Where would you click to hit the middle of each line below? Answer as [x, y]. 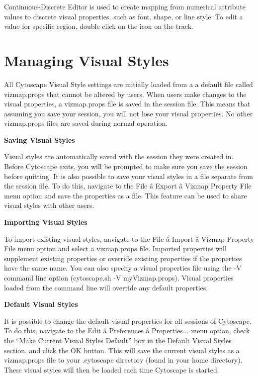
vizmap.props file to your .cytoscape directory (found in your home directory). [123, 360]
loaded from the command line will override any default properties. [106, 287]
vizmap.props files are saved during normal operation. [86, 123]
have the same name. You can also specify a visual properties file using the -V [123, 268]
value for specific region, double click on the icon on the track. [99, 26]
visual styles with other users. [49, 205]
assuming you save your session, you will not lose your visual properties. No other [129, 113]
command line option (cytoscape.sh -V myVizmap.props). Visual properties [119, 278]
